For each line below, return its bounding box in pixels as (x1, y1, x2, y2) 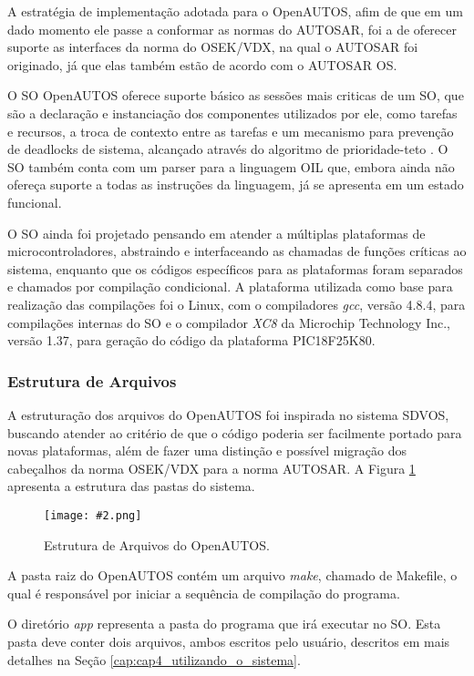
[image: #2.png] (44, 508, 142, 522)
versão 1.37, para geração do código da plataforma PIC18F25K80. (7, 331, 376, 350)
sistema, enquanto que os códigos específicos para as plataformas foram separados (7, 259, 463, 278)
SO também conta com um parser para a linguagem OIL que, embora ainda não (7, 157, 455, 176)
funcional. (7, 192, 62, 211)
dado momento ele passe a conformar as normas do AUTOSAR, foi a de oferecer (7, 19, 457, 38)
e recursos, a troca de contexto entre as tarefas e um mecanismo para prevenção (7, 121, 454, 140)
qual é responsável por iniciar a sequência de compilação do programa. (7, 583, 400, 602)
